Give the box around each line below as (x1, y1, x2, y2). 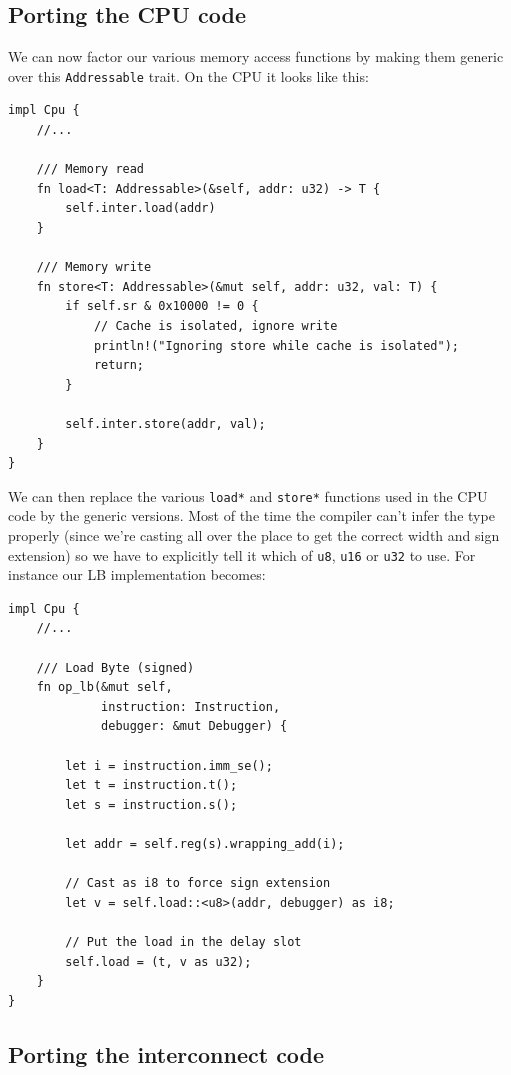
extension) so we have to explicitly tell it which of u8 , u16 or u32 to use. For (8, 544, 476, 565)
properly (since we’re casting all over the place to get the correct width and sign (8, 524, 500, 545)
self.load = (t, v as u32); (65, 954, 252, 969)
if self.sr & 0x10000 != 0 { (65, 299, 259, 314)
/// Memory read (36, 162, 145, 177)
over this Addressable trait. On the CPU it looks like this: (8, 65, 369, 86)
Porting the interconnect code (8, 1038, 325, 1069)
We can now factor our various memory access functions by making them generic (8, 46, 504, 67)
